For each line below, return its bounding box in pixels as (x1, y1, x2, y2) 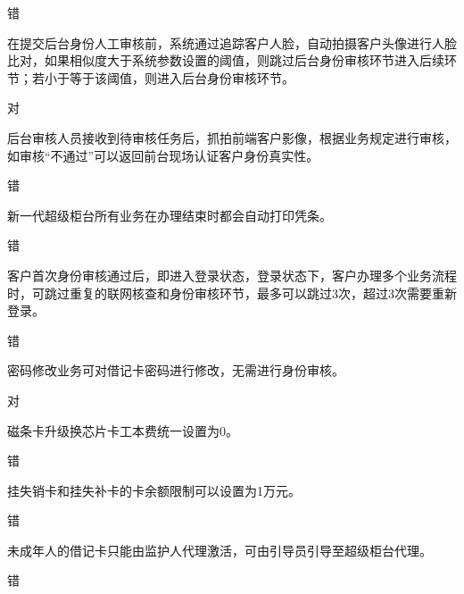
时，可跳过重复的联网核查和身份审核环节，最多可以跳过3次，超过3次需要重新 (7, 283, 457, 302)
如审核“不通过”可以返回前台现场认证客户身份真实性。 (7, 146, 319, 164)
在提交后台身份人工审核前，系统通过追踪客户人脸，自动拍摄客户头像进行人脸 (7, 33, 457, 52)
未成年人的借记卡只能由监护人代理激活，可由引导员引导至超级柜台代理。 (7, 540, 432, 559)
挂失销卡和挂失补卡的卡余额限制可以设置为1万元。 (7, 481, 301, 499)
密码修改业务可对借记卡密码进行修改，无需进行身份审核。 (7, 361, 344, 380)
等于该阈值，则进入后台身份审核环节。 (69, 68, 294, 87)
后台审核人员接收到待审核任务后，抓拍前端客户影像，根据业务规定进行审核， (7, 128, 457, 146)
